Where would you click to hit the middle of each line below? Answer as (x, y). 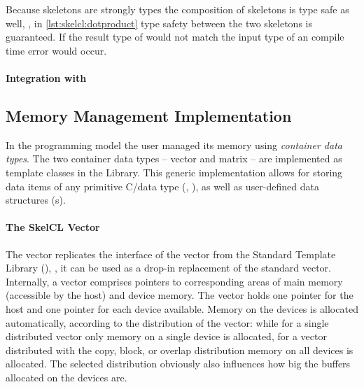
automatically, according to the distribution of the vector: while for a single (167, 322)
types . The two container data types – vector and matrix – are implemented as (174, 159)
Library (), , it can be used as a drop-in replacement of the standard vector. (168, 268)
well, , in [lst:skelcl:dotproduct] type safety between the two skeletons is (159, 23)
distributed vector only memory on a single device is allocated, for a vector (166, 336)
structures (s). (36, 200)
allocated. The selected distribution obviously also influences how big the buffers (178, 364)
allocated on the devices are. (66, 377)
